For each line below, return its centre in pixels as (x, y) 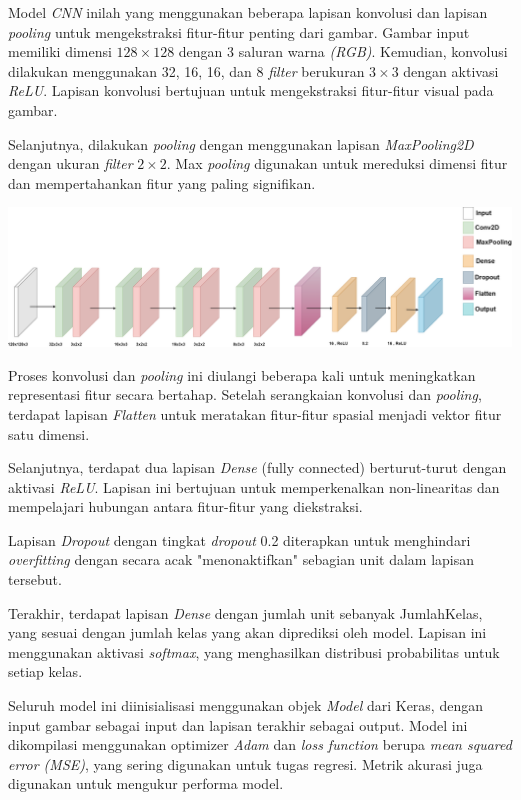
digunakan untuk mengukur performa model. (146, 783)
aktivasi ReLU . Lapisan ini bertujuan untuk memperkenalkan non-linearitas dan (254, 486)
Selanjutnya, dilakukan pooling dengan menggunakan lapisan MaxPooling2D (241, 143)
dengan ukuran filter (70, 163)
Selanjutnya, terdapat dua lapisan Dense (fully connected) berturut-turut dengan (257, 467)
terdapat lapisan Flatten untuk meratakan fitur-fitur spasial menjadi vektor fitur (255, 413)
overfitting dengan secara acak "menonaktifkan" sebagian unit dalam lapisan (241, 559)
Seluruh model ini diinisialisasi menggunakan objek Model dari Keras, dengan (245, 705)
